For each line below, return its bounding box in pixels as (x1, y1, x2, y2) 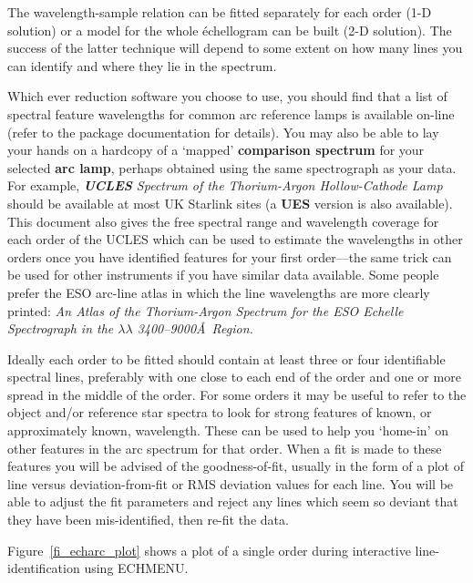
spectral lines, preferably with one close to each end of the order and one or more (7, 367, 461, 386)
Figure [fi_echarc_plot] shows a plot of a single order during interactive (7, 540, 411, 559)
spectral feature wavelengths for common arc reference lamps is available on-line (7, 104, 455, 123)
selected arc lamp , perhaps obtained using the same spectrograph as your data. (7, 158, 457, 177)
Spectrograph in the (7, 319, 114, 338)
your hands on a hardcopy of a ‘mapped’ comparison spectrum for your (7, 140, 425, 159)
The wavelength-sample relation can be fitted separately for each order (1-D (7, 3, 432, 21)
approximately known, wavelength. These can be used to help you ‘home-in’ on (7, 421, 448, 440)
